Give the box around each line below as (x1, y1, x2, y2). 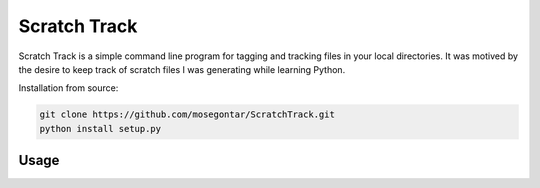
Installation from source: (18, 82, 119, 94)
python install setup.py (39, 123, 162, 134)
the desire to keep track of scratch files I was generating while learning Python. (18, 63, 346, 75)
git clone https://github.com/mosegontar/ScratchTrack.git (39, 109, 335, 120)
